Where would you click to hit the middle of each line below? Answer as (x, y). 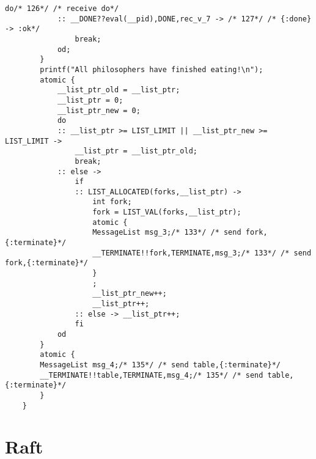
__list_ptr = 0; (90, 100)
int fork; (112, 202)
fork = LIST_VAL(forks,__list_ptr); (167, 212)
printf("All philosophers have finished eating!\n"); (152, 69)
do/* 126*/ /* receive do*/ (62, 9)
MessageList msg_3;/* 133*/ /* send (167, 233)
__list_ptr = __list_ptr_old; (136, 151)
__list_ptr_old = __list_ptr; (119, 90)
